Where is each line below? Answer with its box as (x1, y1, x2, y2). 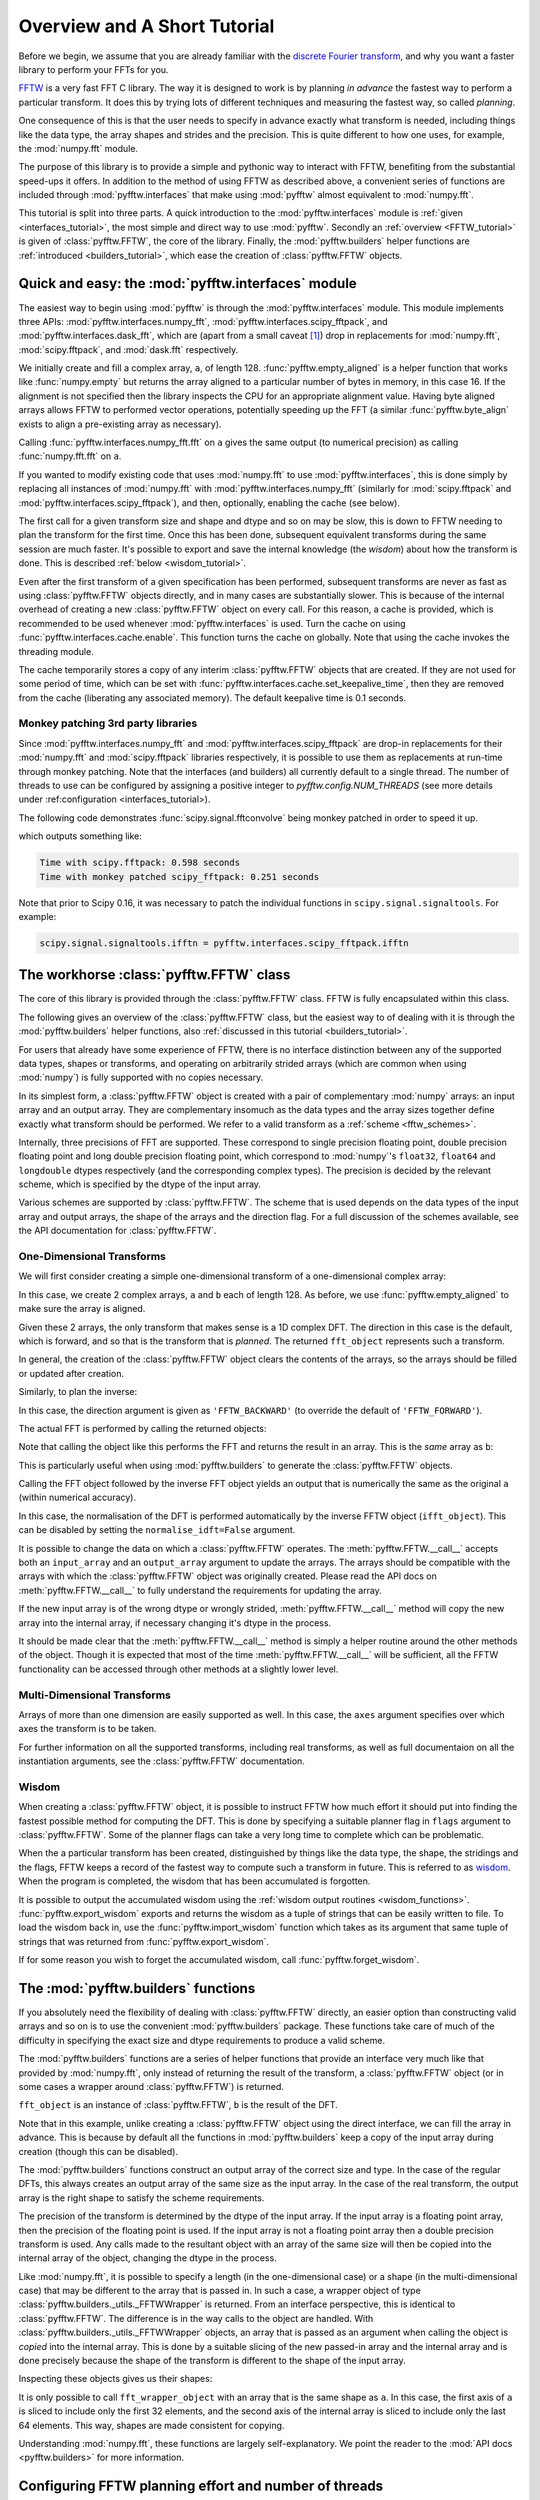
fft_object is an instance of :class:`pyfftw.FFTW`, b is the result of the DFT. (18, 2099, 339, 2111)
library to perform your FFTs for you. (18, 63, 169, 75)
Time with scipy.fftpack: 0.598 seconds (39, 857, 240, 869)
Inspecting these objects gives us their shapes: (18, 2373, 213, 2385)
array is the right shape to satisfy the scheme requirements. (18, 2191, 265, 2204)
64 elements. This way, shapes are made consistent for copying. (18, 2419, 285, 2431)
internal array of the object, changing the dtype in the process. (18, 2252, 277, 2264)
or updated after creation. (18, 1367, 125, 1379)
